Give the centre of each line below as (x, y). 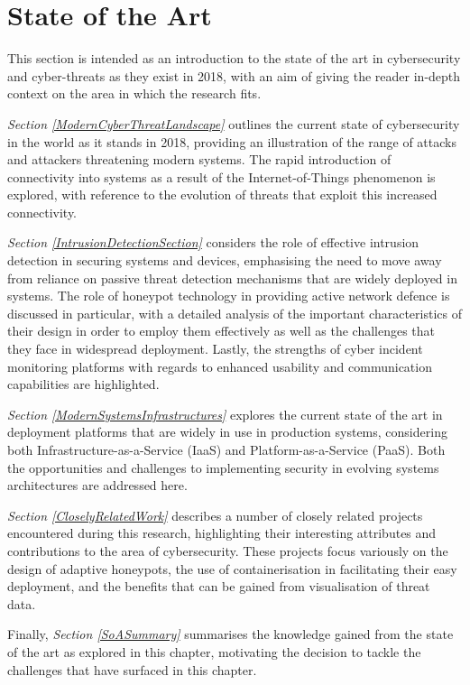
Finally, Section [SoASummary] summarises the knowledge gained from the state (230, 634)
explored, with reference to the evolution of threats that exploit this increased (222, 194)
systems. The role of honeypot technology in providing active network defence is (229, 296)
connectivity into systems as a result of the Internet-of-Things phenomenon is (221, 176)
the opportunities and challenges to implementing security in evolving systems (223, 467)
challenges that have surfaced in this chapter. (132, 669)
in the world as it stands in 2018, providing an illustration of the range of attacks (232, 141)
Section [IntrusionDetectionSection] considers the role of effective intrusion (213, 242)
